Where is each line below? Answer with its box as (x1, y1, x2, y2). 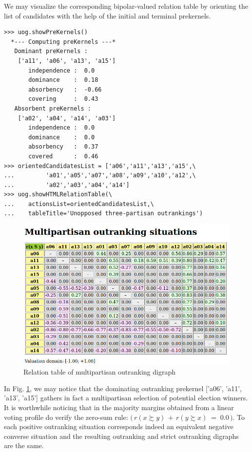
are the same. (4, 440, 44, 451)
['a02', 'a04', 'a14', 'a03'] (18, 114, 116, 122)
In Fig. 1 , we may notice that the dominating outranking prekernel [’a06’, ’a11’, (4, 383, 242, 393)
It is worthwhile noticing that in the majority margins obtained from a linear (4, 402, 234, 412)
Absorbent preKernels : (14, 105, 91, 112)
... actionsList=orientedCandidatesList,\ (4, 200, 154, 207)
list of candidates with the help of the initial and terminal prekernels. (4, 10, 211, 20)
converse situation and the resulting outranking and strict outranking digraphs (4, 431, 239, 441)
